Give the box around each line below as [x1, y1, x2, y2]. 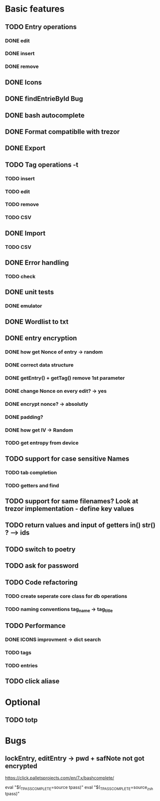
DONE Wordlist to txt [5, 318, 69, 326]
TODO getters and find [5, 482, 59, 489]
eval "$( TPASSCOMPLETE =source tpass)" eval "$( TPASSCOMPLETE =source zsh [5, 784, 154, 791]
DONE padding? [5, 414, 44, 420]
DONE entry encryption [5, 334, 77, 342]
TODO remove [5, 201, 39, 208]
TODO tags [5, 649, 32, 656]
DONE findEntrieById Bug [5, 95, 83, 103]
